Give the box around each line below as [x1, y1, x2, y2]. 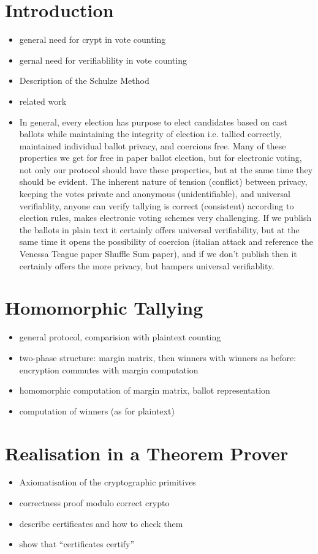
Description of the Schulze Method [19, 74, 150, 87]
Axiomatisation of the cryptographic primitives [19, 476, 196, 488]
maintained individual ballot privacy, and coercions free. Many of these [19, 139, 286, 152]
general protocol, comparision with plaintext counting [19, 331, 221, 343]
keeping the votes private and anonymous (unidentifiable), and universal [19, 187, 290, 200]
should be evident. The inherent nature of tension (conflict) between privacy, [19, 175, 308, 188]
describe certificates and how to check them [19, 517, 183, 530]
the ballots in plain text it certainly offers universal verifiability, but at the [19, 223, 300, 236]
